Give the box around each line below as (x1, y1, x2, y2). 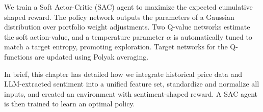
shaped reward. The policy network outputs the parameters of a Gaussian (4, 11, 234, 22)
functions (4, 51, 33, 62)
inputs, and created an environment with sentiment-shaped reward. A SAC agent (4, 88, 258, 99)
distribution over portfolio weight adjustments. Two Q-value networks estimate (4, 21, 250, 32)
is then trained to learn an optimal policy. (4, 98, 135, 109)
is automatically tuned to (173, 31, 252, 42)
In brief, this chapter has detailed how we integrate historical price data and (4, 68, 243, 79)
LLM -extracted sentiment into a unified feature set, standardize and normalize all (4, 78, 259, 89)
